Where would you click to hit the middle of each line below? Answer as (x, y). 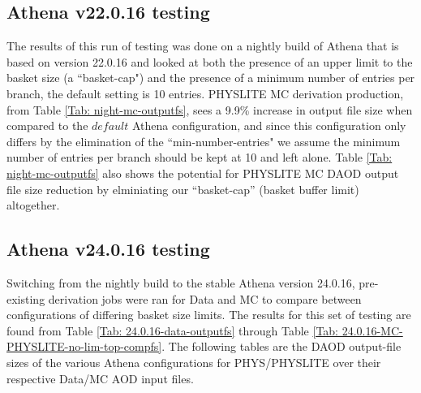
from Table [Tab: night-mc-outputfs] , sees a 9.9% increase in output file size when (210, 109)
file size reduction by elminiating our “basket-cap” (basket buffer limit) (183, 189)
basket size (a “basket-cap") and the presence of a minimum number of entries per (211, 78)
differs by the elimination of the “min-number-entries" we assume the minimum (204, 141)
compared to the (47, 125)
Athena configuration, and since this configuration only (269, 125)
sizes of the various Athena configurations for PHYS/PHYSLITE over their (194, 362)
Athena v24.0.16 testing (108, 249)
